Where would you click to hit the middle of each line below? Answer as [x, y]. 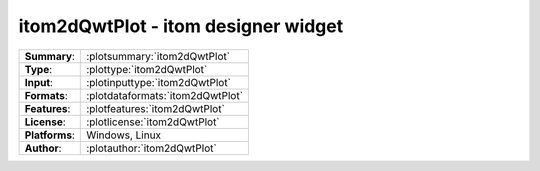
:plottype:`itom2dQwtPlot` [147, 69]
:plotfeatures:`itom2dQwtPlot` [155, 108]
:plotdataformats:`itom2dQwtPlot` [165, 95]
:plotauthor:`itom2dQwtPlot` [151, 148]
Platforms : [49, 135]
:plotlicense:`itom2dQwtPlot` [153, 122]
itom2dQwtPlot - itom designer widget [181, 26]
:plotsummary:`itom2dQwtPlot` [158, 56]
